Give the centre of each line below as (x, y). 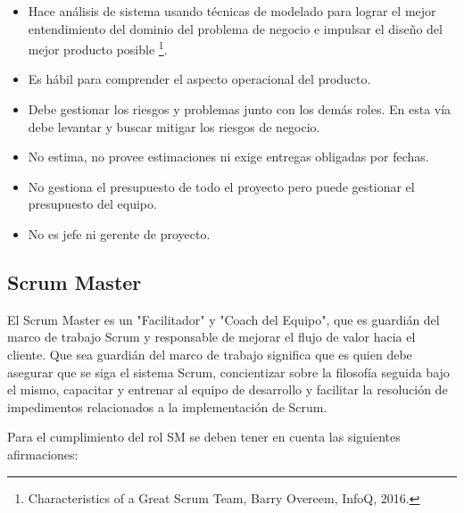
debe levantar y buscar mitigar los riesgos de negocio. (174, 126)
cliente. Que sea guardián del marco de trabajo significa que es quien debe (210, 354)
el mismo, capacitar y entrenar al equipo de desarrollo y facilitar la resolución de (228, 389)
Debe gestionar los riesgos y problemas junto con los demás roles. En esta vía (240, 109)
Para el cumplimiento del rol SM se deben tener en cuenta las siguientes (204, 437)
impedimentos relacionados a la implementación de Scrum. (167, 406)
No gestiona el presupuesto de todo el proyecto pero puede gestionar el (221, 186)
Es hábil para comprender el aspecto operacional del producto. (199, 79)
